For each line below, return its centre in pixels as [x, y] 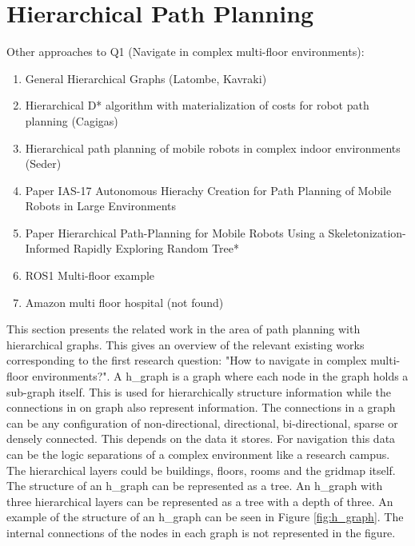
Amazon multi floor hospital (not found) [124, 302]
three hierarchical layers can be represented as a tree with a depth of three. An [200, 501]
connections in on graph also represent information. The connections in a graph [201, 407]
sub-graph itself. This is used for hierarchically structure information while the [199, 391]
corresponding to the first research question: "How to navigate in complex [187, 360]
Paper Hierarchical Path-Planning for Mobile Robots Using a [175, 232]
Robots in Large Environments [101, 206]
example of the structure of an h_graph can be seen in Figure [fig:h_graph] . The [205, 517]
